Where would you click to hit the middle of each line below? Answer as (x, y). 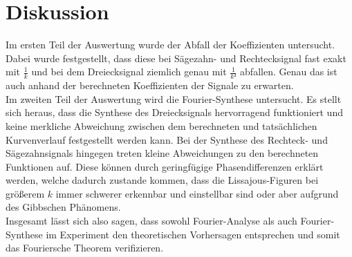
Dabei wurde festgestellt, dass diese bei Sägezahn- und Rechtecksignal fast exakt (176, 58)
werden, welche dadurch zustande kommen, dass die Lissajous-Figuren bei (162, 180)
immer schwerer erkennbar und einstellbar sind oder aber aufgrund (197, 193)
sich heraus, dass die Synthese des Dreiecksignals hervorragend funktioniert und (174, 112)
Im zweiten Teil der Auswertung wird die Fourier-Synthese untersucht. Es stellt (174, 98)
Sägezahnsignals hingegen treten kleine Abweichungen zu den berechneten (162, 153)
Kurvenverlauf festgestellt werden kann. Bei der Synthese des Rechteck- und (167, 139)
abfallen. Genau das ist (289, 72)
